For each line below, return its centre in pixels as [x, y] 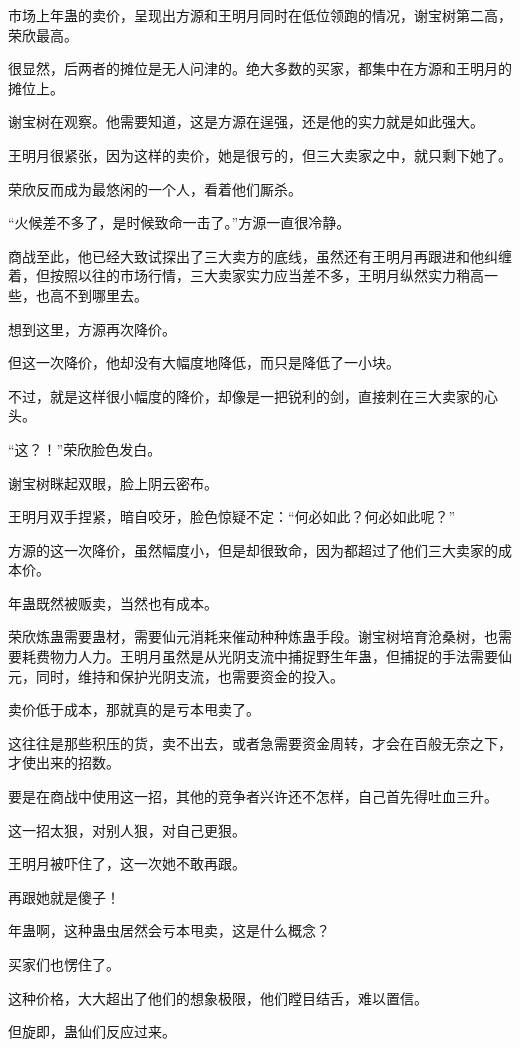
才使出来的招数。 [64, 762]
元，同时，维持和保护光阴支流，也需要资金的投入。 [176, 675]
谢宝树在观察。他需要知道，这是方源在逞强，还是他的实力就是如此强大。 [246, 121]
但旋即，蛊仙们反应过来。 [92, 1031]
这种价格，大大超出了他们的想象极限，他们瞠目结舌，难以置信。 [218, 997]
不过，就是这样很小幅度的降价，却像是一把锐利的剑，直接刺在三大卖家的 [246, 395]
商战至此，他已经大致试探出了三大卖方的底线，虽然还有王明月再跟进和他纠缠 [260, 255]
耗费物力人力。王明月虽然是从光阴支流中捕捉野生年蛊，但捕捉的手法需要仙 [266, 656]
